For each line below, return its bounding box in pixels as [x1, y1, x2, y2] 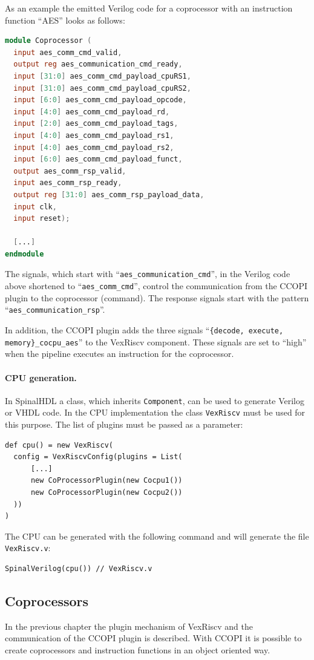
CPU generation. [5, 371, 77, 384]
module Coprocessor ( [5, 36, 92, 45]
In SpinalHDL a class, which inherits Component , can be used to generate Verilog [5, 394, 304, 407]
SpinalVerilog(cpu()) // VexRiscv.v [5, 564, 152, 573]
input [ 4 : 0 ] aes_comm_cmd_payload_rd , [13, 107, 170, 116]
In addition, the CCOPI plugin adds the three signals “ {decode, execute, [5, 324, 284, 336]
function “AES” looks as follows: [5, 13, 125, 26]
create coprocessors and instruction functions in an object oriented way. [5, 644, 270, 656]
